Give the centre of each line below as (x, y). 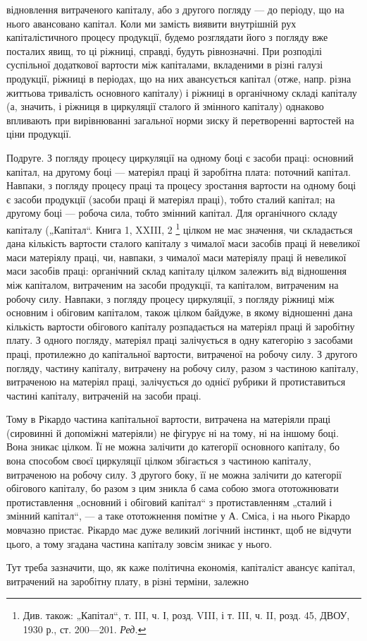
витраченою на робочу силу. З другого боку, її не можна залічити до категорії (174, 474)
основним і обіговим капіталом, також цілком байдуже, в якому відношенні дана (180, 312)
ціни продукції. (39, 134)
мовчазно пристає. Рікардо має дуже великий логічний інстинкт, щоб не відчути (179, 530)
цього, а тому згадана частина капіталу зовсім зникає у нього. (139, 543)
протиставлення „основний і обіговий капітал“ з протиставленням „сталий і (169, 502)
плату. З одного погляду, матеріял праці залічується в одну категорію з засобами (180, 340)
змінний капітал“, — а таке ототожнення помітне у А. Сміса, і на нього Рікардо (178, 516)
